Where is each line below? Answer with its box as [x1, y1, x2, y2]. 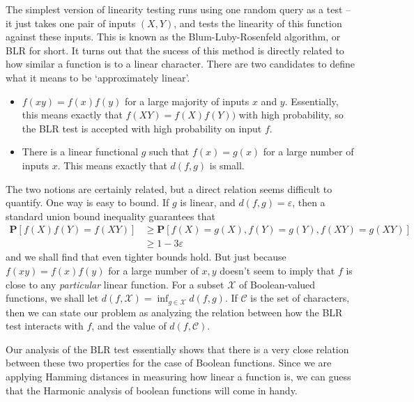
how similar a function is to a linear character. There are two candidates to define [6, 56, 355, 71]
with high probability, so [238, 107, 344, 122]
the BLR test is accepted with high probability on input [22, 121, 262, 135]
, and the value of [91, 318, 167, 333]
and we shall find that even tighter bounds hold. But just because [6, 249, 286, 264]
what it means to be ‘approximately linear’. [6, 70, 190, 84]
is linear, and [180, 195, 236, 210]
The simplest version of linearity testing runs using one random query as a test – [6, 2, 351, 16]
